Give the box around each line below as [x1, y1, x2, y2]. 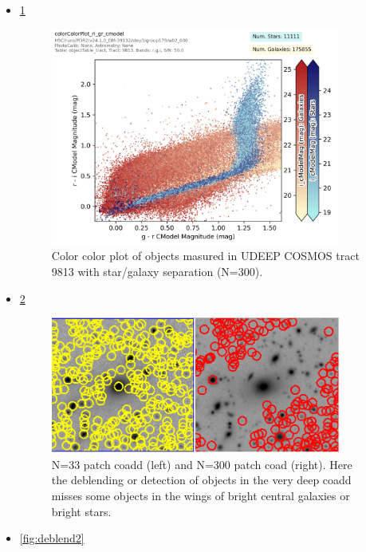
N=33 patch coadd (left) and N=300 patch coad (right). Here [51, 455, 352, 472]
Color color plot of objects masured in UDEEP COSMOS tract [51, 247, 360, 264]
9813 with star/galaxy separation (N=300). [51, 262, 263, 279]
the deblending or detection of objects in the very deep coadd [51, 471, 352, 488]
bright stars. [51, 503, 112, 519]
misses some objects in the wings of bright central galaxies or [51, 487, 350, 504]
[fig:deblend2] [19, 530, 85, 546]
